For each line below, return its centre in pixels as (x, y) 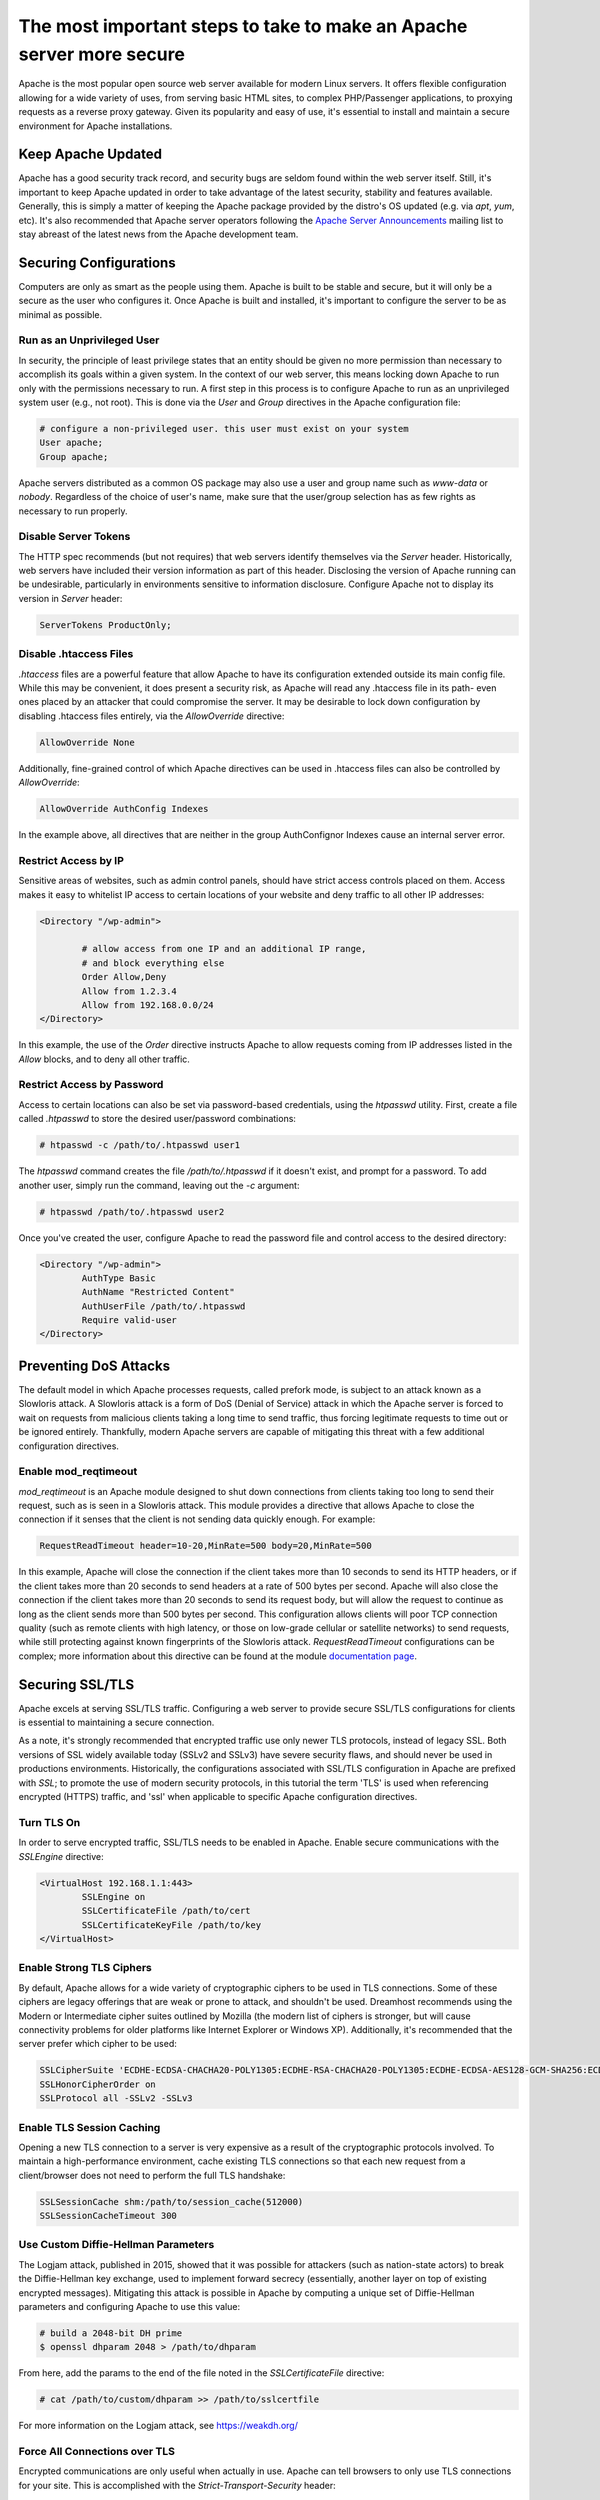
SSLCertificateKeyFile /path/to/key (171, 1924)
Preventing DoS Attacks (94, 1365)
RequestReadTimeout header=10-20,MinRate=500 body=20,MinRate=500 (205, 1546)
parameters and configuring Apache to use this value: (129, 2306)
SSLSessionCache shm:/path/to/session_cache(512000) (171, 2201)
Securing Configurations (97, 262)
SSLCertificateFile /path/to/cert (166, 1911)
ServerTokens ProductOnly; (105, 624)
